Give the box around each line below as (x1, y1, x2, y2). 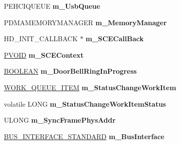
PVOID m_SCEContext (4, 49, 84, 60)
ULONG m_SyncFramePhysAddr (4, 115, 116, 125)
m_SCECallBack (85, 33, 144, 44)
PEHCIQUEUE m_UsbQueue (4, 1, 100, 11)
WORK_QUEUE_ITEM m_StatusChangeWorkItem (4, 82, 176, 92)
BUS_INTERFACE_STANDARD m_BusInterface (4, 131, 164, 141)
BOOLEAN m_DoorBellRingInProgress (4, 66, 137, 76)
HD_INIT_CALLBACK (4, 33, 78, 44)
